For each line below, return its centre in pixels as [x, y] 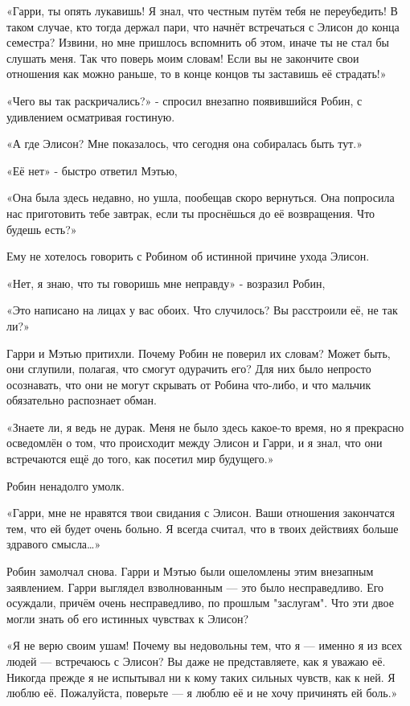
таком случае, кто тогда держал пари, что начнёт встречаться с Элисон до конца [203, 26]
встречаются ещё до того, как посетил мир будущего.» [140, 459]
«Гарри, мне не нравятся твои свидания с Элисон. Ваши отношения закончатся [201, 513]
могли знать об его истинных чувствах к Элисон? [128, 618]
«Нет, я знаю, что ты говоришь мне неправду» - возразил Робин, [166, 283]
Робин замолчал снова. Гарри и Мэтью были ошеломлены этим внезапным [190, 571]
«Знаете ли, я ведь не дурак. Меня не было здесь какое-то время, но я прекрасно [205, 427]
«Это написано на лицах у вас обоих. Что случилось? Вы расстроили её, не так [202, 310]
